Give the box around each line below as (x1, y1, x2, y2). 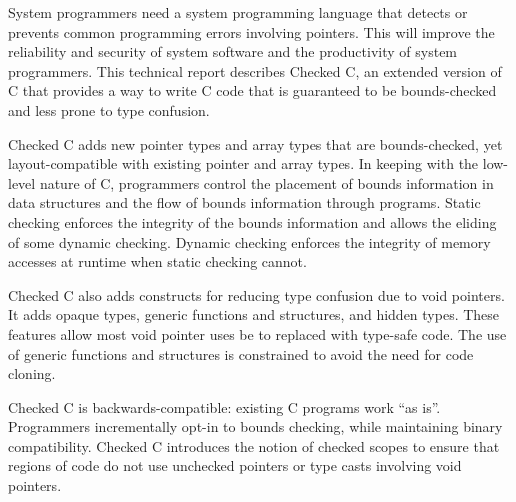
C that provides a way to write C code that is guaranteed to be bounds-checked (8, 80, 497, 101)
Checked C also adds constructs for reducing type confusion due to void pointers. (8, 284, 505, 305)
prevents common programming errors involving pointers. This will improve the (8, 21, 495, 42)
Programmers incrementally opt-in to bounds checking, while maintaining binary (8, 416, 503, 437)
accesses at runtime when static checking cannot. (8, 251, 307, 272)
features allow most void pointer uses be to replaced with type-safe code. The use (8, 323, 507, 344)
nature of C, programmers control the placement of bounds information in (39, 172, 494, 193)
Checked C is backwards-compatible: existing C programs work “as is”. (8, 396, 441, 417)
